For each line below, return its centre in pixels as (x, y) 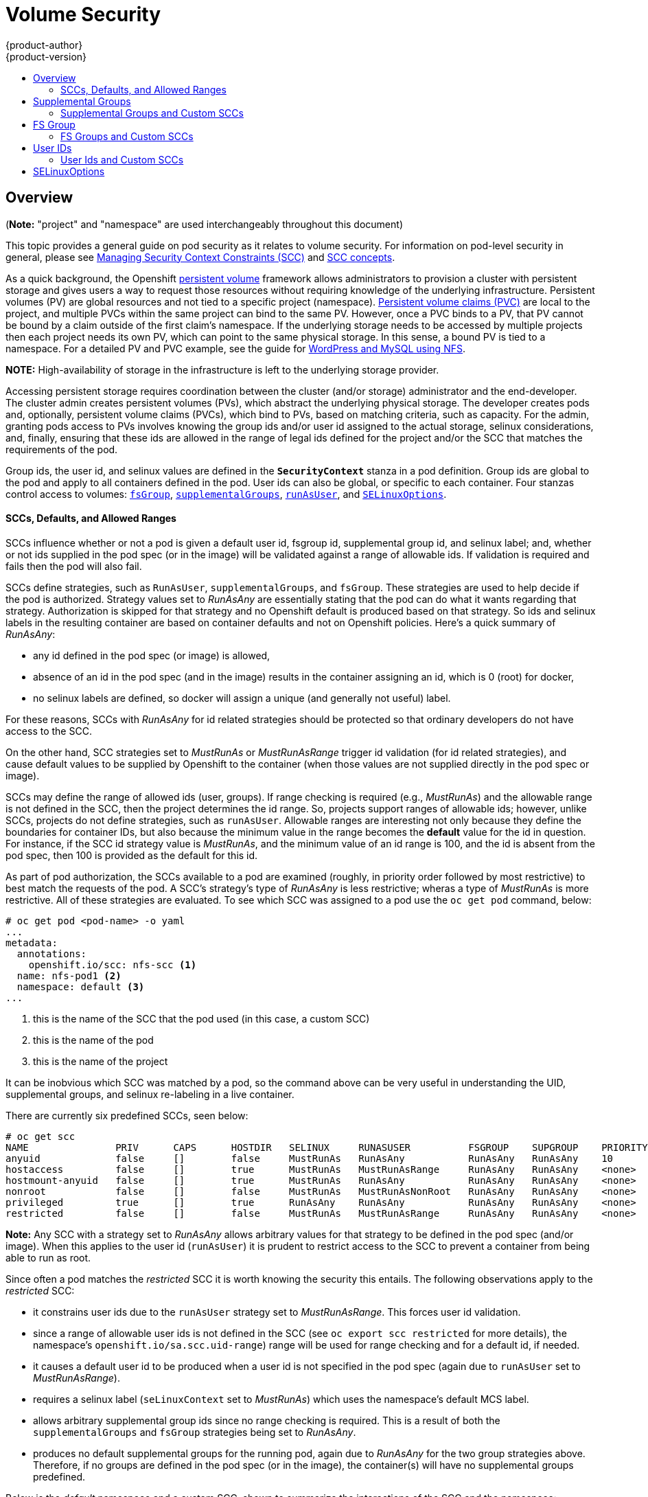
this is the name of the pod (93, 1040)
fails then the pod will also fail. (74, 566)
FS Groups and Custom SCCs (127, 136)
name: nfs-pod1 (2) (69, 975)
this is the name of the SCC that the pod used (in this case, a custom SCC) (201, 1018)
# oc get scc (40, 1136)
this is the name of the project (101, 1061)
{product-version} (46, 56)
